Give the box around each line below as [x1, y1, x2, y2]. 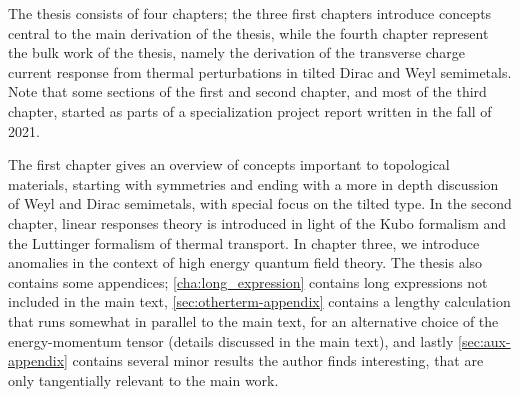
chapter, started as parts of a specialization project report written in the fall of [8, 100, 492, 121]
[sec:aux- [458, 330, 511, 351]
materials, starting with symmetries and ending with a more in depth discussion [8, 173, 499, 194]
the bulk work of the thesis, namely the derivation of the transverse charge [8, 42, 466, 63]
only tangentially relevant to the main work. [8, 369, 279, 390]
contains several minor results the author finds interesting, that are [72, 350, 484, 371]
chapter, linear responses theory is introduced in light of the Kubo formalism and [8, 212, 507, 233]
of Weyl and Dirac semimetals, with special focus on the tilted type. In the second [8, 193, 512, 214]
